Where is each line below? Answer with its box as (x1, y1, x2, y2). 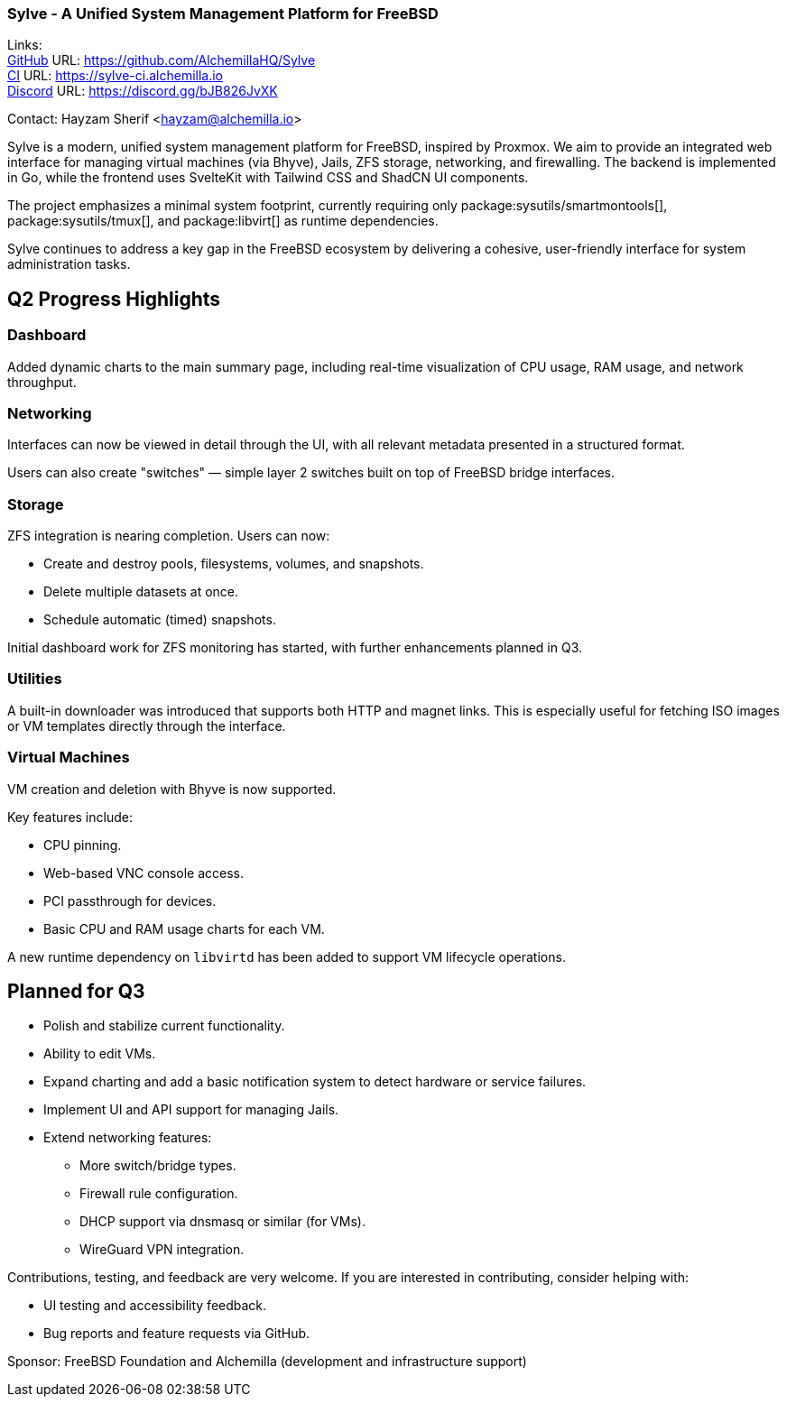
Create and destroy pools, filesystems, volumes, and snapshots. (43, 556, 424, 572)
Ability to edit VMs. (43, 1046, 156, 1062)
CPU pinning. (43, 836, 122, 853)
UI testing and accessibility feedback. (43, 1298, 267, 1314)
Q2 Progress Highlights (7, 287, 221, 310)
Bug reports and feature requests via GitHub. (43, 1325, 310, 1342)
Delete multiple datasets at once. (43, 584, 239, 600)
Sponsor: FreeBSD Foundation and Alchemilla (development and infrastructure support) (7, 1353, 527, 1370)
